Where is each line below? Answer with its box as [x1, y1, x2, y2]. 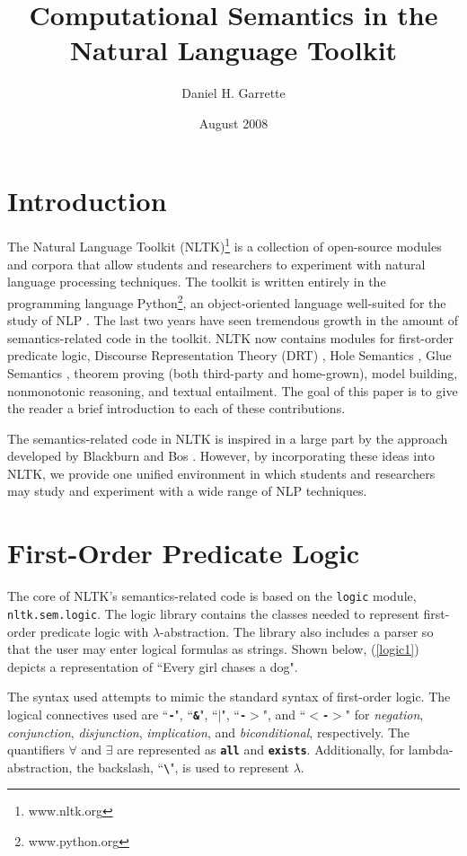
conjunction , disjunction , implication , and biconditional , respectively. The [7, 722, 410, 741]
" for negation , [345, 704, 424, 723]
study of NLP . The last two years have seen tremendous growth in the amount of [7, 311, 459, 330]
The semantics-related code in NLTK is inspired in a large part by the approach [7, 428, 448, 447]
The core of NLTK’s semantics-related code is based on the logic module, [7, 587, 417, 605]
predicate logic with [40, 622, 149, 640]
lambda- [408, 740, 454, 759]
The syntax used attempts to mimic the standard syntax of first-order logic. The [7, 687, 451, 706]
